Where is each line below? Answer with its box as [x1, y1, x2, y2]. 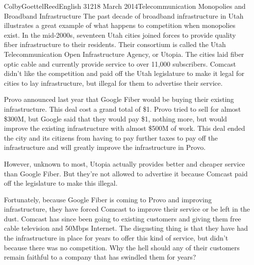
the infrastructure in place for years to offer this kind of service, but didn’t [4, 233, 229, 243]
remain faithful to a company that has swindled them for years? [4, 252, 196, 262]
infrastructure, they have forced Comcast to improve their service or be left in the [4, 204, 250, 214]
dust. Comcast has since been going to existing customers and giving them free [4, 213, 241, 223]
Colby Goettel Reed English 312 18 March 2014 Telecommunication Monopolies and [4, 1, 246, 11]
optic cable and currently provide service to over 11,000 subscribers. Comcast [4, 58, 236, 69]
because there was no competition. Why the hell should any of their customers [4, 242, 240, 252]
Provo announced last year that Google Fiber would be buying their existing [4, 94, 234, 104]
